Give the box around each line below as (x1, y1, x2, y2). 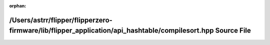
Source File (215, 26, 251, 35)
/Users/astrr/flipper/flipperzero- (9, 15, 112, 24)
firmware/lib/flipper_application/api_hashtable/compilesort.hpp (9, 26, 214, 35)
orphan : (9, 3, 26, 8)
